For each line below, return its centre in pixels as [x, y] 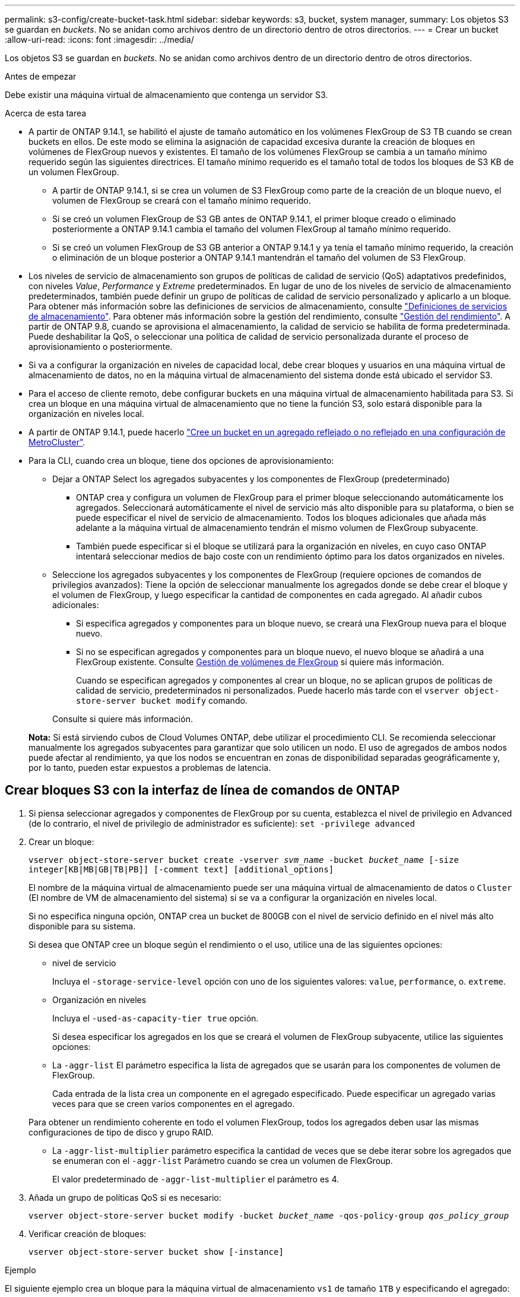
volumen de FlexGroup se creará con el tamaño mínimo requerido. [182, 200]
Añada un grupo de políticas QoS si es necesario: [125, 1197]
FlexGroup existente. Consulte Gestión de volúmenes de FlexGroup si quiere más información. [260, 662]
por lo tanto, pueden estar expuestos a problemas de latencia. [150, 768]
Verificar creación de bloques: [88, 1233]
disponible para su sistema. [82, 926]
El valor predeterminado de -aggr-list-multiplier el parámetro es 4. [196, 1179]
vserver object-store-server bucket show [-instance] [156, 1252]
